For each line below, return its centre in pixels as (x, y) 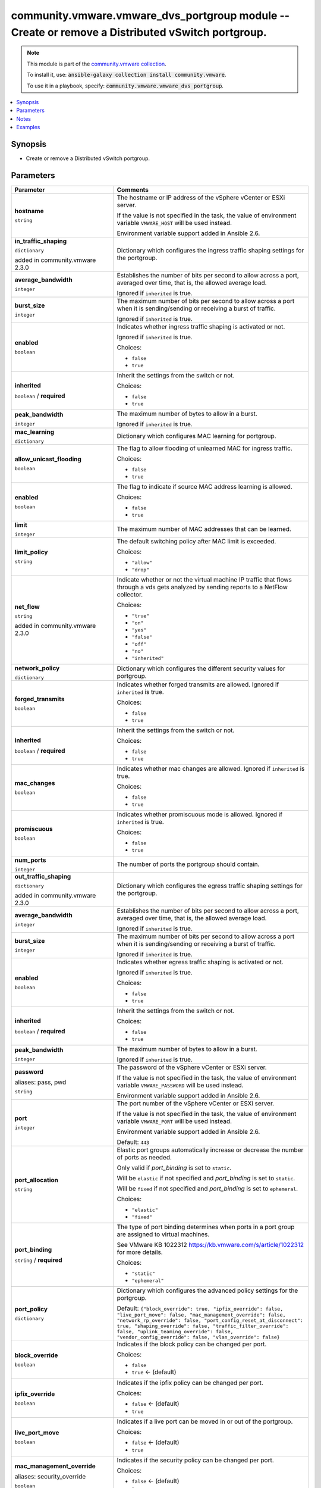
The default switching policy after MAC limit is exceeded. (196, 541)
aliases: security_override (50, 1476)
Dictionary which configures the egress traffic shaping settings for (210, 886)
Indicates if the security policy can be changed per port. (196, 1460)
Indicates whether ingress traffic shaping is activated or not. (201, 326)
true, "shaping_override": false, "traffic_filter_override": (203, 1326)
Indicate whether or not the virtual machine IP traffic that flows (204, 579)
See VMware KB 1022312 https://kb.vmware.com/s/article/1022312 (210, 1245)
